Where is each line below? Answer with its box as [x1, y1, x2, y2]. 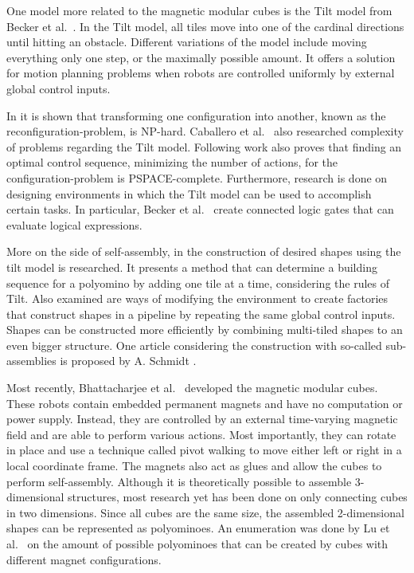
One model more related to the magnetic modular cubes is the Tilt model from [6, 2, 393, 18]
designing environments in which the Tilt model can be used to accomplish [6, 185, 372, 202]
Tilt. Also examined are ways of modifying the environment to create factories [6, 290, 389, 307]
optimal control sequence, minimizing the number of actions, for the [6, 154, 338, 171]
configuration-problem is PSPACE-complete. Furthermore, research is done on [6, 169, 388, 186]
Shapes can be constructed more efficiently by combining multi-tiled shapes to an [6, 321, 403, 338]
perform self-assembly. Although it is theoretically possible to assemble [6, 473, 352, 489]
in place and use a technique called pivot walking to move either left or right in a [6, 442, 402, 458]
